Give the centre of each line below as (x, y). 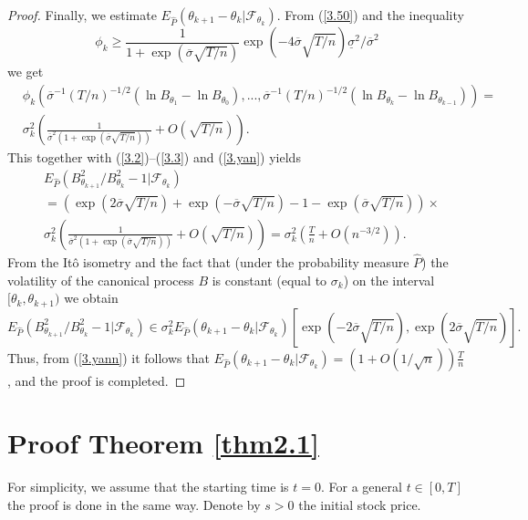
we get (26, 72)
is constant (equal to (269, 280)
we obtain (91, 298)
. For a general (362, 487)
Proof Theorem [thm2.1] (163, 443)
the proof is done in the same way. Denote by (134, 504)
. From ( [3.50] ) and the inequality (370, 15)
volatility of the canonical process (101, 280)
